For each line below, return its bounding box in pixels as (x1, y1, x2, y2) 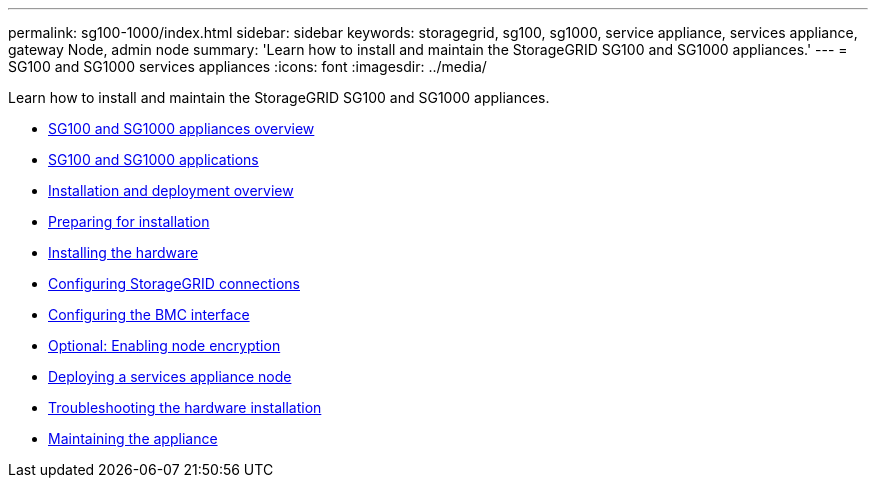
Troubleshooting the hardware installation (48, 399, 322, 416)
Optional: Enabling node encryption (48, 337, 281, 354)
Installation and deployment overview (48, 182, 294, 199)
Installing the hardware (48, 244, 199, 261)
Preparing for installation (48, 213, 210, 230)
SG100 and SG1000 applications (48, 151, 259, 168)
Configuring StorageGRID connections (48, 275, 300, 292)
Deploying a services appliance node (48, 368, 292, 385)
